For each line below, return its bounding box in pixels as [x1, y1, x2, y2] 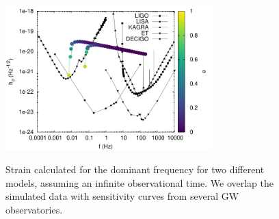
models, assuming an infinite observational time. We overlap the [5, 175, 274, 190]
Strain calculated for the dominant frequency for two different [5, 162, 265, 177]
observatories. [5, 203, 63, 217]
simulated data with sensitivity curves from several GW [5, 189, 239, 203]
